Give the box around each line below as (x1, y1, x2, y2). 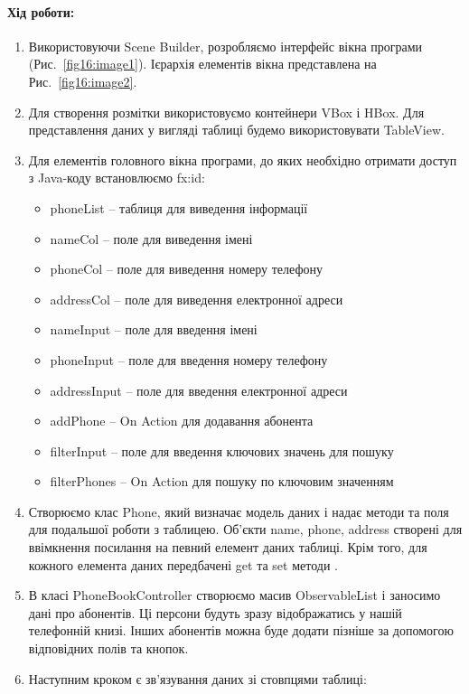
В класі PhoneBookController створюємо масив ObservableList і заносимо (28, 586, 441, 605)
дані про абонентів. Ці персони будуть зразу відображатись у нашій (28, 603, 402, 622)
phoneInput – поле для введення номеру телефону (50, 350, 328, 369)
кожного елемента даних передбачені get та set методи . (28, 555, 338, 574)
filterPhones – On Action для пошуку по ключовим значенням (50, 472, 394, 491)
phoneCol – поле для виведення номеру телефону (50, 259, 323, 278)
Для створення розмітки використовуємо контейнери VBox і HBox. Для (28, 102, 425, 121)
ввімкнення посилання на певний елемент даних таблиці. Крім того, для (28, 538, 427, 557)
